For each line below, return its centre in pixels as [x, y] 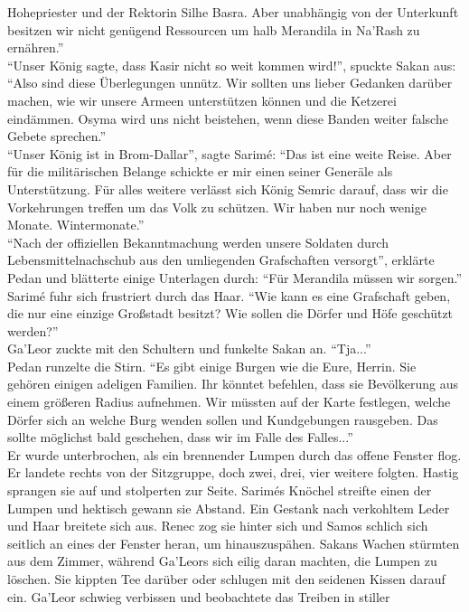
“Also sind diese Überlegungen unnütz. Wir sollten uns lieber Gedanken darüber [230, 83]
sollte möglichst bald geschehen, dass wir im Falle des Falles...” [180, 437]
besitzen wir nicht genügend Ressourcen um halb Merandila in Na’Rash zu [214, 29]
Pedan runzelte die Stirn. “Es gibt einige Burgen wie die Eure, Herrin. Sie [212, 366]
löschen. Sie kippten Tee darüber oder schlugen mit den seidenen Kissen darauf [226, 579]
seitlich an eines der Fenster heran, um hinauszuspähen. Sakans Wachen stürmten [234, 543]
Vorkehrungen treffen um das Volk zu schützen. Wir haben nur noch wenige [217, 207]
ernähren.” [36, 47]
